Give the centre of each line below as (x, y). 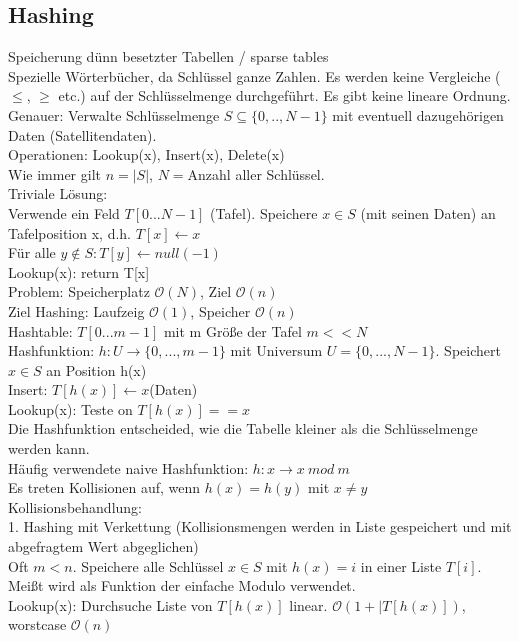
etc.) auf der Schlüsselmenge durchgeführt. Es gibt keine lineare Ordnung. (284, 95)
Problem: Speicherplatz (79, 291)
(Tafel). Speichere (264, 212)
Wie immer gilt (54, 173)
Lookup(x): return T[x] (79, 271)
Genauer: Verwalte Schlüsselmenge (114, 114)
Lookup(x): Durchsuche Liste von (110, 604)
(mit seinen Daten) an (428, 212)
